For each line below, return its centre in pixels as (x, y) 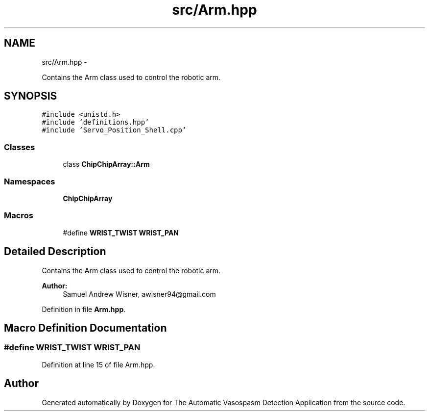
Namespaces (30, 181)
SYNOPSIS (31, 96)
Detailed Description (55, 252)
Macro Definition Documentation (85, 328)
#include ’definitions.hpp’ (95, 122)
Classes (20, 147)
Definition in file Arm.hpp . (84, 309)
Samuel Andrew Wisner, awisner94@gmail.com (139, 294)
